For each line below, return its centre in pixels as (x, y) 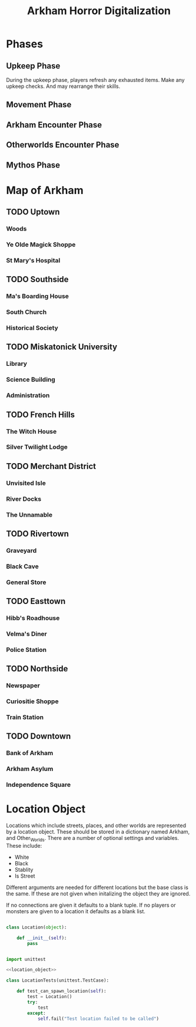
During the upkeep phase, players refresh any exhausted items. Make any (95, 80)
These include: (24, 845)
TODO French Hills (41, 414)
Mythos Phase (33, 165)
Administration (28, 395)
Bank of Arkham (30, 753)
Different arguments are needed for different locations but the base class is (97, 887)
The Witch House (31, 431)
